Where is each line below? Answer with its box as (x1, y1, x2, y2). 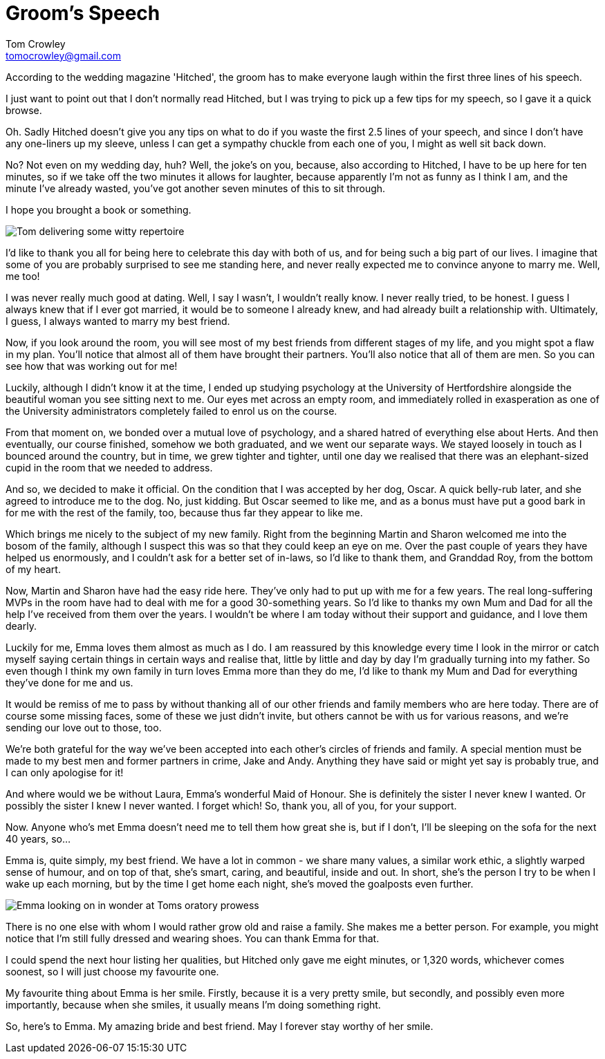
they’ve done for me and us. (6, 676, 133, 688)
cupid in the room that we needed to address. (6, 461, 213, 474)
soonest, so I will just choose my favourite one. (6, 965, 219, 977)
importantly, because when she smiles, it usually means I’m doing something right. (6, 998, 381, 1011)
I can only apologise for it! (6, 766, 124, 778)
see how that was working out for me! (6, 359, 178, 372)
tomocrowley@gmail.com (6, 49, 121, 62)
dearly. (6, 619, 37, 632)
